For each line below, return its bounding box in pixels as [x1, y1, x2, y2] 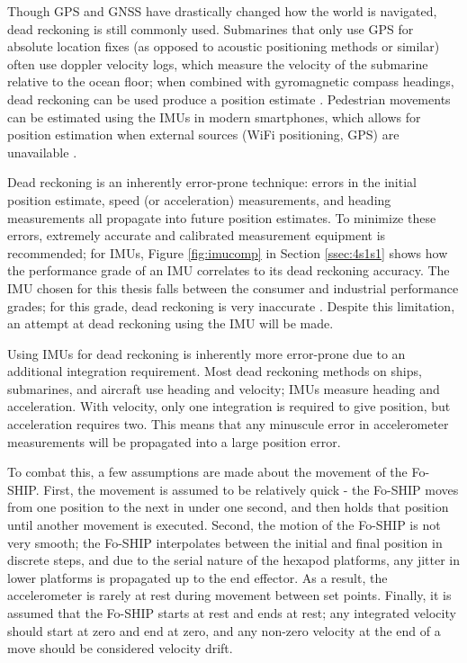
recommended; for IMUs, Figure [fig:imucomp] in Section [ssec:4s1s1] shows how [7, 243, 448, 262]
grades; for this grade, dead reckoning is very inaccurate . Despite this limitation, [7, 296, 455, 315]
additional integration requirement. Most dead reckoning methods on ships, [7, 362, 422, 381]
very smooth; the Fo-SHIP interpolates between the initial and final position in [7, 533, 443, 551]
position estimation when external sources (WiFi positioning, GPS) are [7, 125, 400, 144]
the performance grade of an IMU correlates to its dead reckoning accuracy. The [7, 261, 450, 280]
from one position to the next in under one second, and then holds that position [7, 497, 449, 516]
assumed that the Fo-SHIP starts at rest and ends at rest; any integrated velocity [7, 604, 456, 622]
